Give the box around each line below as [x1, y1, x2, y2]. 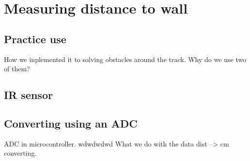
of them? [4, 64, 30, 74]
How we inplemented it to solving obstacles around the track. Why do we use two [4, 54, 247, 64]
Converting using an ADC [4, 115, 138, 130]
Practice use [4, 31, 66, 46]
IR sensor [4, 87, 53, 102]
